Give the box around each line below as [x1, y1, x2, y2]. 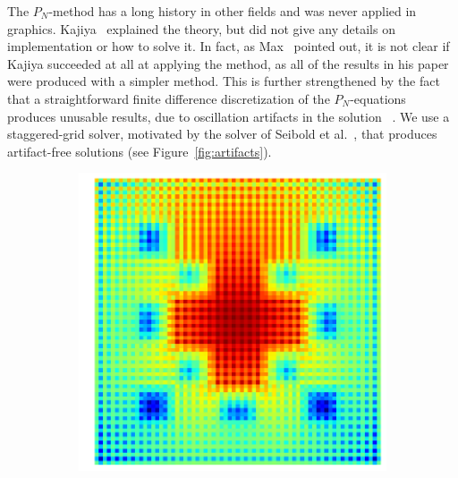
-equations [350, 89, 406, 107]
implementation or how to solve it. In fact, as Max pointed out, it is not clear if [7, 37, 450, 55]
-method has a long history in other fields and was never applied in [48, 2, 417, 20]
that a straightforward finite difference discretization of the [7, 89, 330, 107]
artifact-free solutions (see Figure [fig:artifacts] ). [7, 141, 272, 160]
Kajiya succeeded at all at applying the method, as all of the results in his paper [7, 54, 449, 73]
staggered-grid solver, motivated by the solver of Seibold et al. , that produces [7, 124, 437, 143]
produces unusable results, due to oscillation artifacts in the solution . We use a [7, 107, 450, 125]
